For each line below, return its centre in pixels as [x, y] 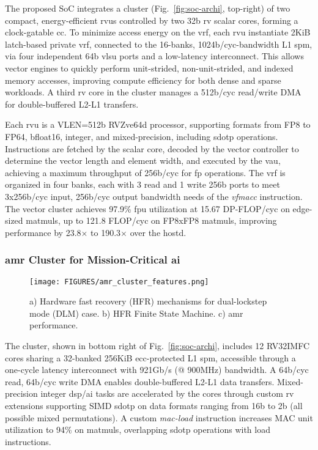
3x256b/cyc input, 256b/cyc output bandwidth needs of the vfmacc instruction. [154, 196]
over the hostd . [158, 232]
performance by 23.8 [43, 232]
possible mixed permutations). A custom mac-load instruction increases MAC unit [159, 417]
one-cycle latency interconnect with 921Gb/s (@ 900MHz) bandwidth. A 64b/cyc [157, 370]
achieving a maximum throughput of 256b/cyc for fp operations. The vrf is [145, 172]
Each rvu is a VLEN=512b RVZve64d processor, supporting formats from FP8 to [158, 124]
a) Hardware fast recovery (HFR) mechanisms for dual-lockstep [148, 301]
